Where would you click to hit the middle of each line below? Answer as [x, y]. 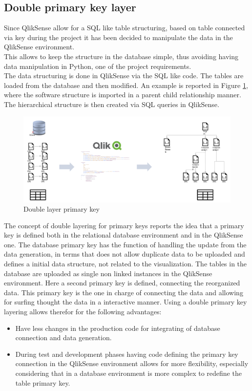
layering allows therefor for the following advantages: [83, 312]
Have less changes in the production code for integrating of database [118, 328]
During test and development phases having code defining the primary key [127, 354]
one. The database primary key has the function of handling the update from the [125, 244]
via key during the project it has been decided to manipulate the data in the [118, 37]
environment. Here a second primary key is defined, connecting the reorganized [122, 283]
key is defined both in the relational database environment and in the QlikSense [124, 235]
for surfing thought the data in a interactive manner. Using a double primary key [126, 302]
